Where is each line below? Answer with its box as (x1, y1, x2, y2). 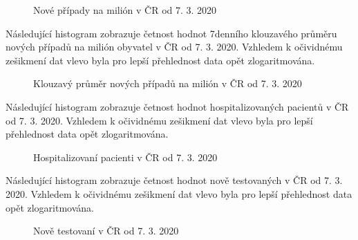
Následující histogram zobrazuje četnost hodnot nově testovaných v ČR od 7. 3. (6, 173, 343, 187)
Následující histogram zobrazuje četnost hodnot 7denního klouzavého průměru (6, 26, 337, 40)
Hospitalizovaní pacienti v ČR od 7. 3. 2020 (33, 149, 218, 164)
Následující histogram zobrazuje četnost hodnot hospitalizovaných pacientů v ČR (6, 99, 349, 113)
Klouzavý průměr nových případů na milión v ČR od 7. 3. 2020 (33, 76, 302, 91)
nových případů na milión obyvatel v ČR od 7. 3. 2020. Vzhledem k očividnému (6, 39, 343, 54)
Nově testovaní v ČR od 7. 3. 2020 (33, 223, 179, 238)
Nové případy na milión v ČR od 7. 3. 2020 (33, 3, 217, 17)
